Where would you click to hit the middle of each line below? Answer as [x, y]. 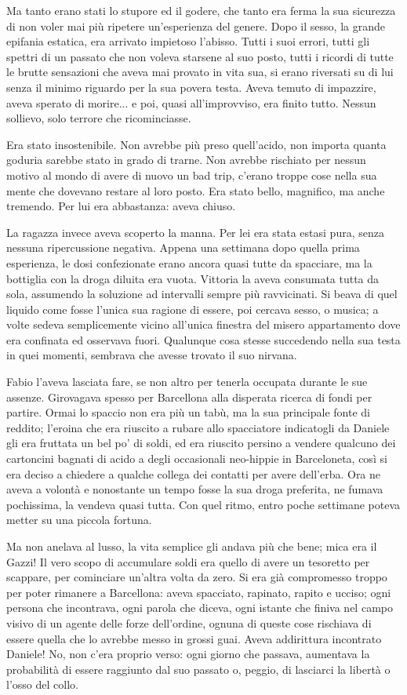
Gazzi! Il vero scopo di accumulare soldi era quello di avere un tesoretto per [188, 561]
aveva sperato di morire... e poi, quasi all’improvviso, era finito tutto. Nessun [191, 102]
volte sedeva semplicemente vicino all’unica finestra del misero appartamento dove [203, 324]
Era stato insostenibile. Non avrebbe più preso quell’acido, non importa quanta [196, 144]
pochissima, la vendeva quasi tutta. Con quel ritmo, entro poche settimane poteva [203, 504]
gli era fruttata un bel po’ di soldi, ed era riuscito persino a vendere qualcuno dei [201, 443]
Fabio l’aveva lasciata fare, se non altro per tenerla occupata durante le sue [187, 382]
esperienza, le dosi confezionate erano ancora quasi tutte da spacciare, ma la [189, 262]
